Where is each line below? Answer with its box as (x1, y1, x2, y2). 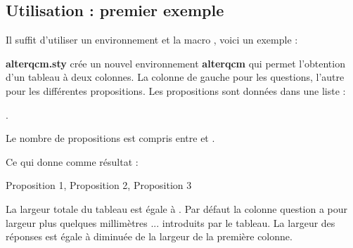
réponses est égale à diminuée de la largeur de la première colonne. (6, 229, 293, 244)
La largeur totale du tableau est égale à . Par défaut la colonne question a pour (6, 201, 348, 216)
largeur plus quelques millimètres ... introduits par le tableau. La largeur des (6, 215, 335, 230)
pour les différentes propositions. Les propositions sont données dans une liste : (6, 83, 346, 98)
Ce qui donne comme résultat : (6, 154, 139, 169)
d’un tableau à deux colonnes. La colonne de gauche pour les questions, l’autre (6, 70, 345, 84)
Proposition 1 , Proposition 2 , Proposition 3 (6, 178, 192, 192)
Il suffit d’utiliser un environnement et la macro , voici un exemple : (6, 32, 298, 47)
